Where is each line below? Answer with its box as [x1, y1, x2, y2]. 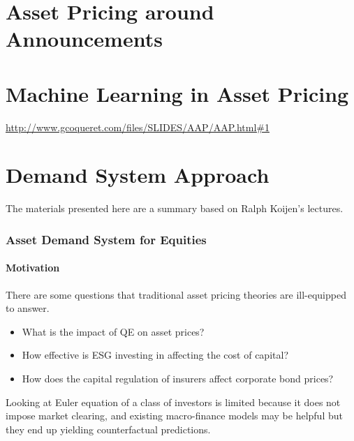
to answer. [6, 301, 50, 315]
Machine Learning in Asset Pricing [6, 79, 349, 107]
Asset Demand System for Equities [6, 230, 207, 248]
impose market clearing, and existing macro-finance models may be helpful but [6, 408, 343, 423]
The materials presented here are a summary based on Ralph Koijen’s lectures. [6, 201, 344, 216]
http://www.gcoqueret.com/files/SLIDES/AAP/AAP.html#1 [6, 119, 270, 134]
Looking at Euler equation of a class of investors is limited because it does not [6, 394, 341, 409]
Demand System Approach [6, 160, 270, 189]
